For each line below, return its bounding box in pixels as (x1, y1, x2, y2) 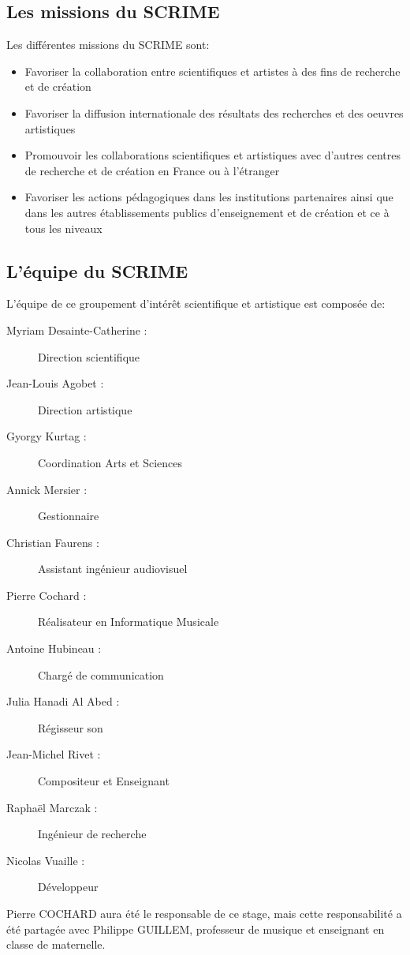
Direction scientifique (38, 348, 140, 365)
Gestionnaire (38, 507, 99, 524)
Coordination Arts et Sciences (38, 454, 183, 470)
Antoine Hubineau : (6, 640, 102, 657)
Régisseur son (38, 719, 103, 736)
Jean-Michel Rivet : (6, 746, 101, 762)
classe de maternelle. (6, 936, 106, 953)
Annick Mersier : (6, 481, 88, 497)
